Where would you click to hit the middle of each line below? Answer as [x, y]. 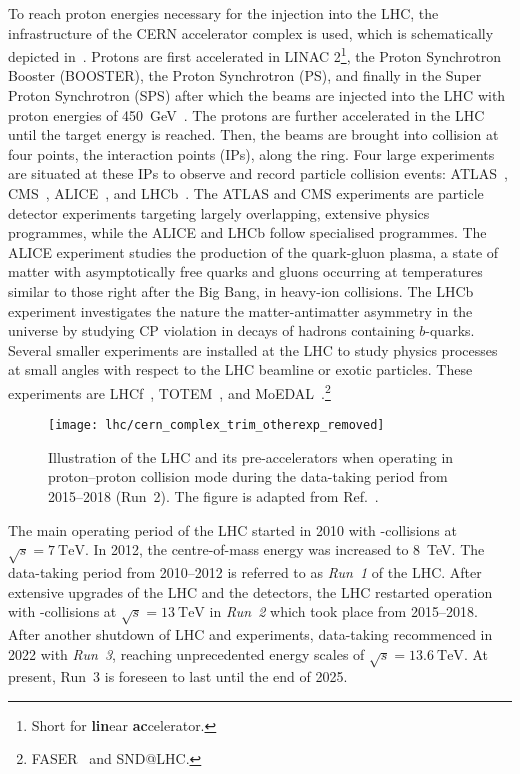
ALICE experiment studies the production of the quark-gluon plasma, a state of [253, 251]
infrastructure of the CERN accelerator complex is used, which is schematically [251, 32]
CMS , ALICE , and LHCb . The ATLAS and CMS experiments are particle [246, 193]
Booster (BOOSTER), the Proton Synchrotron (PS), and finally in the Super [245, 75]
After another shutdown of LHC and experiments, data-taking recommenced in [250, 633]
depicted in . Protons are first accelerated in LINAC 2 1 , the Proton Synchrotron [254, 54]
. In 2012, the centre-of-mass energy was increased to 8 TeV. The [284, 549]
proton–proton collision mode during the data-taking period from [248, 476]
